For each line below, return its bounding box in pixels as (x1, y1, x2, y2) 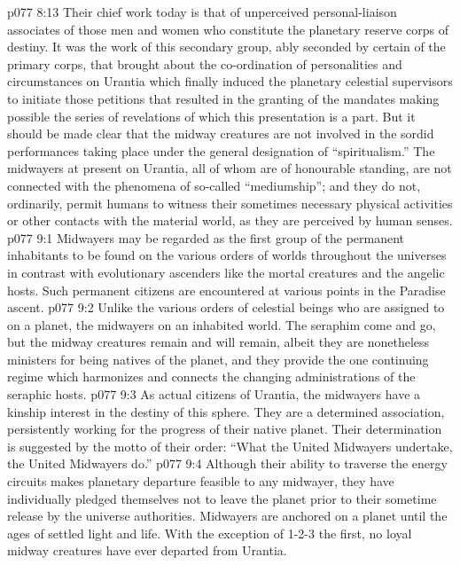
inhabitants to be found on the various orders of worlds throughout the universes (7, 246, 447, 264)
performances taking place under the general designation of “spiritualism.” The (7, 141, 435, 160)
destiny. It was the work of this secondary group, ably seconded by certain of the (7, 37, 446, 56)
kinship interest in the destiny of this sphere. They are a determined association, (7, 402, 445, 420)
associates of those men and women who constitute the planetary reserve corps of (7, 20, 449, 38)
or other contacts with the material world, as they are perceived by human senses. (7, 211, 453, 230)
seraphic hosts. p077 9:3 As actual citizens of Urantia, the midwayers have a (7, 385, 421, 404)
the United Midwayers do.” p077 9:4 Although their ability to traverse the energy (7, 454, 448, 473)
